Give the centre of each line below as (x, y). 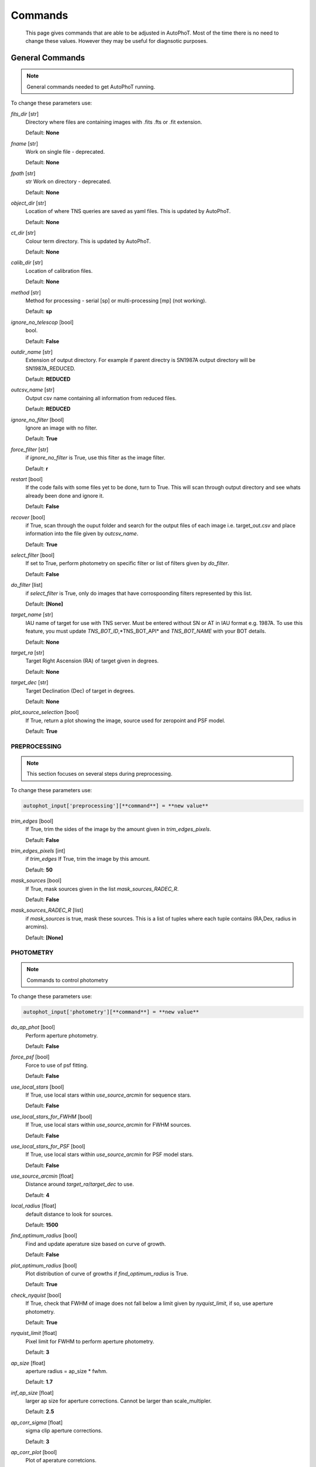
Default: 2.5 (40, 1412)
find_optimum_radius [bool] (44, 1236)
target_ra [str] (28, 653)
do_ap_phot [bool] (33, 1027)
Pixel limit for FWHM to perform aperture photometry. (90, 1341)
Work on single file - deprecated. (65, 152)
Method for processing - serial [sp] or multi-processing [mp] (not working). (116, 300)
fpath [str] (23, 173)
